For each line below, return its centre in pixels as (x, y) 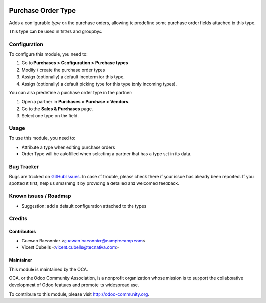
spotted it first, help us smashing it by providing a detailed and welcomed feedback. (94, 183)
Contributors (23, 232)
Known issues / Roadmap (40, 196)
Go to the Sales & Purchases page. (57, 109)
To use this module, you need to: (42, 138)
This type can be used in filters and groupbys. (56, 31)
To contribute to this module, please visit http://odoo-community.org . (79, 294)
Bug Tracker (24, 166)
